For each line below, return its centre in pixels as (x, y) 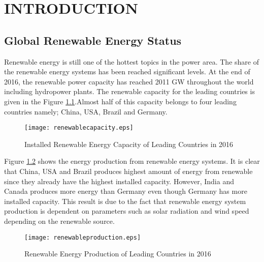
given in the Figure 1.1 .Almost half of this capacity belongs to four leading (120, 101)
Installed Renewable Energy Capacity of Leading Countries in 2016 (129, 144)
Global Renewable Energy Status (93, 40)
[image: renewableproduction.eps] (83, 237)
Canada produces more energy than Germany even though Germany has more (126, 191)
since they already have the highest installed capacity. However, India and (119, 181)
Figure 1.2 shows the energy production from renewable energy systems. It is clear (132, 161)
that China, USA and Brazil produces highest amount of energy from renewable (128, 171)
